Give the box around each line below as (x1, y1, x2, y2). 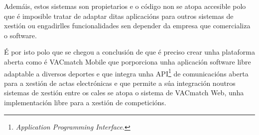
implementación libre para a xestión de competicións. (4, 97, 166, 107)
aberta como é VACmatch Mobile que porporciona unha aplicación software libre (4, 56, 251, 67)
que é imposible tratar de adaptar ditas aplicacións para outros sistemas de (4, 10, 234, 21)
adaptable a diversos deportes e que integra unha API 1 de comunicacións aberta (4, 67, 249, 78)
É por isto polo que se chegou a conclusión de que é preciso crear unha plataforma (4, 47, 255, 57)
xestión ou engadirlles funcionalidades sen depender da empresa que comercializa (4, 20, 251, 31)
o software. (4, 30, 37, 40)
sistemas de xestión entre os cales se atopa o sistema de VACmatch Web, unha (4, 87, 244, 98)
